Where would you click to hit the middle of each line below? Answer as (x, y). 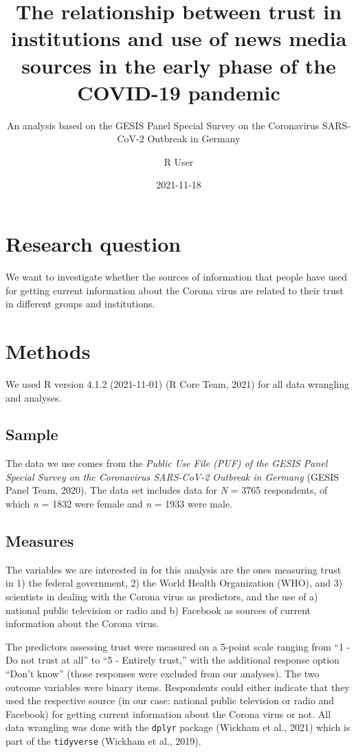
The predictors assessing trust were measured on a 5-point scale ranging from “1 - (178, 646)
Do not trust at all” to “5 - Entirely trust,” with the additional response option (173, 660)
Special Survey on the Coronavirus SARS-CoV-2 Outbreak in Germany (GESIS (173, 476)
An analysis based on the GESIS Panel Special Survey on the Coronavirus (163, 125)
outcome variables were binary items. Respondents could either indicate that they (178, 687)
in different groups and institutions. (80, 304)
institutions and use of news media (179, 38)
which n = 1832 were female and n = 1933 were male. (119, 504)
